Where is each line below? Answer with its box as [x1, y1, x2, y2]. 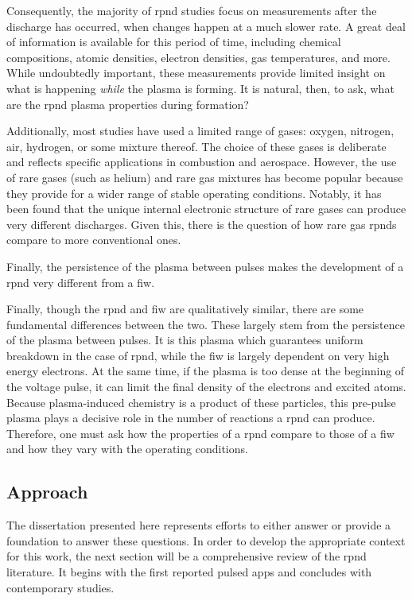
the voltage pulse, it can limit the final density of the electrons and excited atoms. [6, 378, 406, 395]
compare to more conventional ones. [6, 231, 181, 248]
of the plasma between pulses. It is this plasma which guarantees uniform [6, 332, 363, 348]
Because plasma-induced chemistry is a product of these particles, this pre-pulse [6, 394, 396, 410]
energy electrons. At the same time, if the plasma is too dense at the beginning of [6, 363, 405, 379]
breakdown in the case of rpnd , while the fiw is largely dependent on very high [6, 347, 390, 363]
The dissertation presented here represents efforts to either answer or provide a [6, 517, 391, 533]
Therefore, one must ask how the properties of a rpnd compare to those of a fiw [6, 425, 395, 441]
